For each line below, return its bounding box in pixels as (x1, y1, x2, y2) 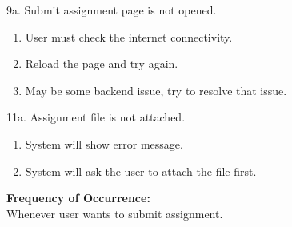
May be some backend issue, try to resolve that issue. (25, 82, 287, 98)
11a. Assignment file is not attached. (6, 109, 186, 125)
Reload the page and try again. (25, 55, 178, 72)
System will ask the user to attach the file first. (25, 162, 257, 179)
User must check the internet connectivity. (25, 28, 233, 45)
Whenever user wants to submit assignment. (6, 205, 223, 221)
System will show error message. (25, 135, 183, 152)
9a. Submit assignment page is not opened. (6, 2, 217, 18)
